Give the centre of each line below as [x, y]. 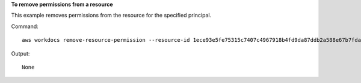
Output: [20, 53]
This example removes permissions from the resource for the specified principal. [111, 16]
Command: [25, 26]
